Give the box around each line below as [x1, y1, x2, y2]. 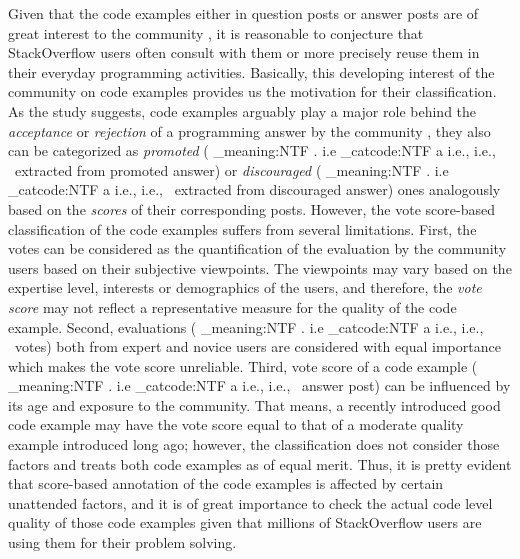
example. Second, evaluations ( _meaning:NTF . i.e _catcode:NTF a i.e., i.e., [8, 316, 484, 337]
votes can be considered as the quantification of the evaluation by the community [8, 238, 507, 259]
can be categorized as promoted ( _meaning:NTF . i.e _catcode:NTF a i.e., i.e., [8, 140, 496, 161]
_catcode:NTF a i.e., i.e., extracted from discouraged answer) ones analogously [8, 179, 501, 200]
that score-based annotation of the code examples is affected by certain [8, 473, 444, 494]
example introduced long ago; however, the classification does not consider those [8, 434, 500, 455]
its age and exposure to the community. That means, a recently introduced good [8, 394, 501, 415]
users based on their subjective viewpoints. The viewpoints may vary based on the [8, 257, 512, 278]
